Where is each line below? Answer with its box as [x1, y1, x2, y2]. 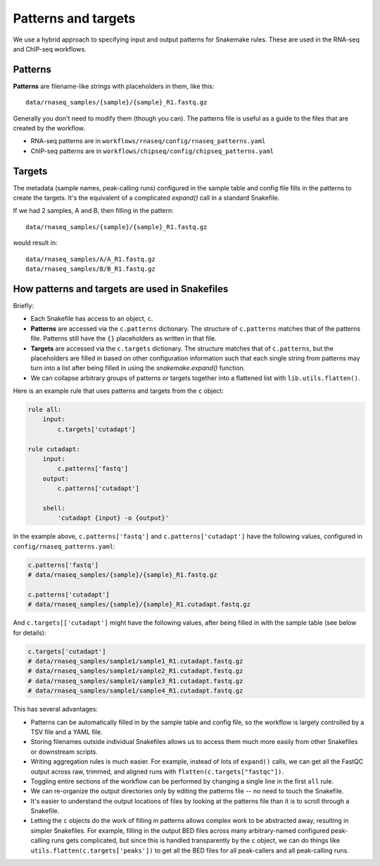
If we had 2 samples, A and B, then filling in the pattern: [13, 207, 174, 215]
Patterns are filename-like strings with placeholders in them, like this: [13, 82, 215, 90]
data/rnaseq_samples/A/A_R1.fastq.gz [25, 255, 156, 263]
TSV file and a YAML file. [30, 727, 103, 736]
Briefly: [13, 301, 34, 310]
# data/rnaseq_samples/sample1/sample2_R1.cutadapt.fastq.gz [27, 667, 243, 675]
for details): [13, 628, 46, 637]
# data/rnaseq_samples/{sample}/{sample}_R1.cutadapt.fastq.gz [27, 600, 251, 609]
